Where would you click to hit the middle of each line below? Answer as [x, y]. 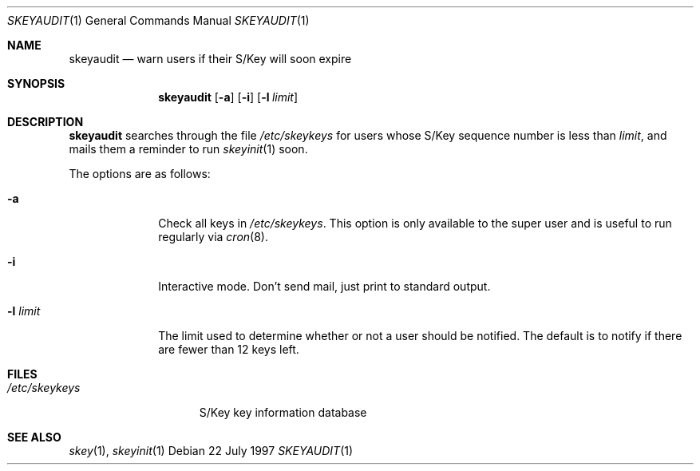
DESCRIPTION [45, 122]
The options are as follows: [140, 174]
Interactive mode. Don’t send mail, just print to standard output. [324, 286]
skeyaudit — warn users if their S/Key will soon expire [210, 59]
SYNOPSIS [36, 83]
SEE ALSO [34, 437]
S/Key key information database [283, 412]
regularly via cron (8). [213, 237]
